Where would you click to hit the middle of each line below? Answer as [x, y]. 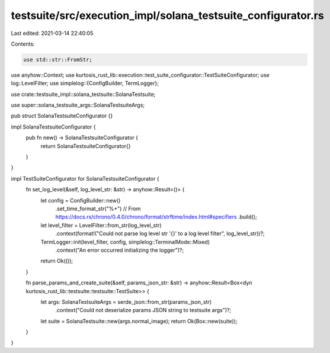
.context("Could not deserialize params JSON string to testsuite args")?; [143, 310]
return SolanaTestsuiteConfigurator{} [86, 146]
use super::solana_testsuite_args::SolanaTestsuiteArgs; [78, 105]
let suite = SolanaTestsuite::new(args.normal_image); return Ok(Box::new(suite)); [139, 321]
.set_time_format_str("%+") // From [98, 208]
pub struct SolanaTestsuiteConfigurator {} [62, 116]
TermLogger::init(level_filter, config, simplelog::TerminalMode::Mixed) [125, 242]
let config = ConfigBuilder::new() [81, 200]
